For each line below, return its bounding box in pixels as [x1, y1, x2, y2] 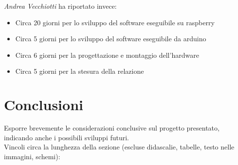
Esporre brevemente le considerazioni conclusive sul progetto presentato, [4, 123, 220, 133]
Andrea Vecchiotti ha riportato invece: [4, 1, 117, 11]
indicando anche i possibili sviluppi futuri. [4, 132, 129, 142]
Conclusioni [4, 95, 83, 115]
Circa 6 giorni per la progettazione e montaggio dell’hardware [15, 49, 199, 60]
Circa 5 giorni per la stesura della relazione [15, 66, 144, 76]
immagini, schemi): [4, 151, 60, 161]
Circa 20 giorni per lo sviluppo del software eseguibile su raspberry [15, 17, 215, 27]
